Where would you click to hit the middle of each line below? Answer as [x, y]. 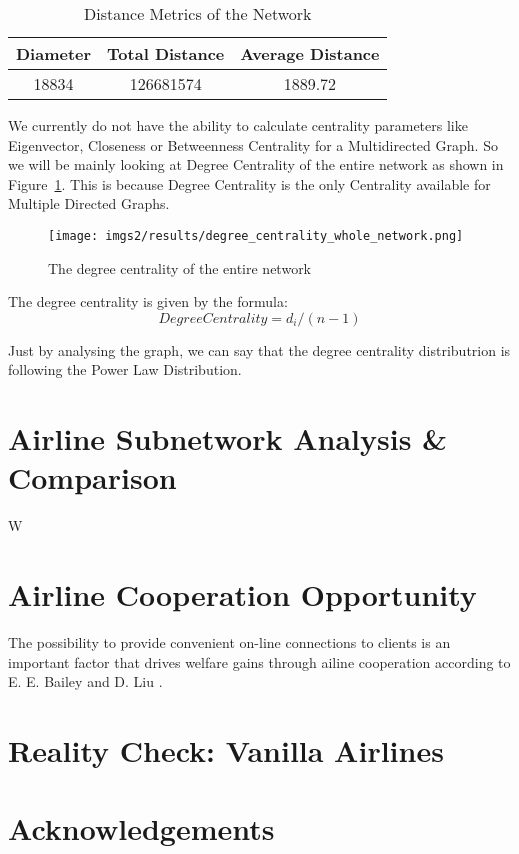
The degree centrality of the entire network [180, 267]
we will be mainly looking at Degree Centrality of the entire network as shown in [256, 164]
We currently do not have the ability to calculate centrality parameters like [238, 125]
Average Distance [310, 53]
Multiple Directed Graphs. [89, 203]
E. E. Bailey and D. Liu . [85, 681]
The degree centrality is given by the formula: [148, 301]
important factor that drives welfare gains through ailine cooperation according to [259, 661]
